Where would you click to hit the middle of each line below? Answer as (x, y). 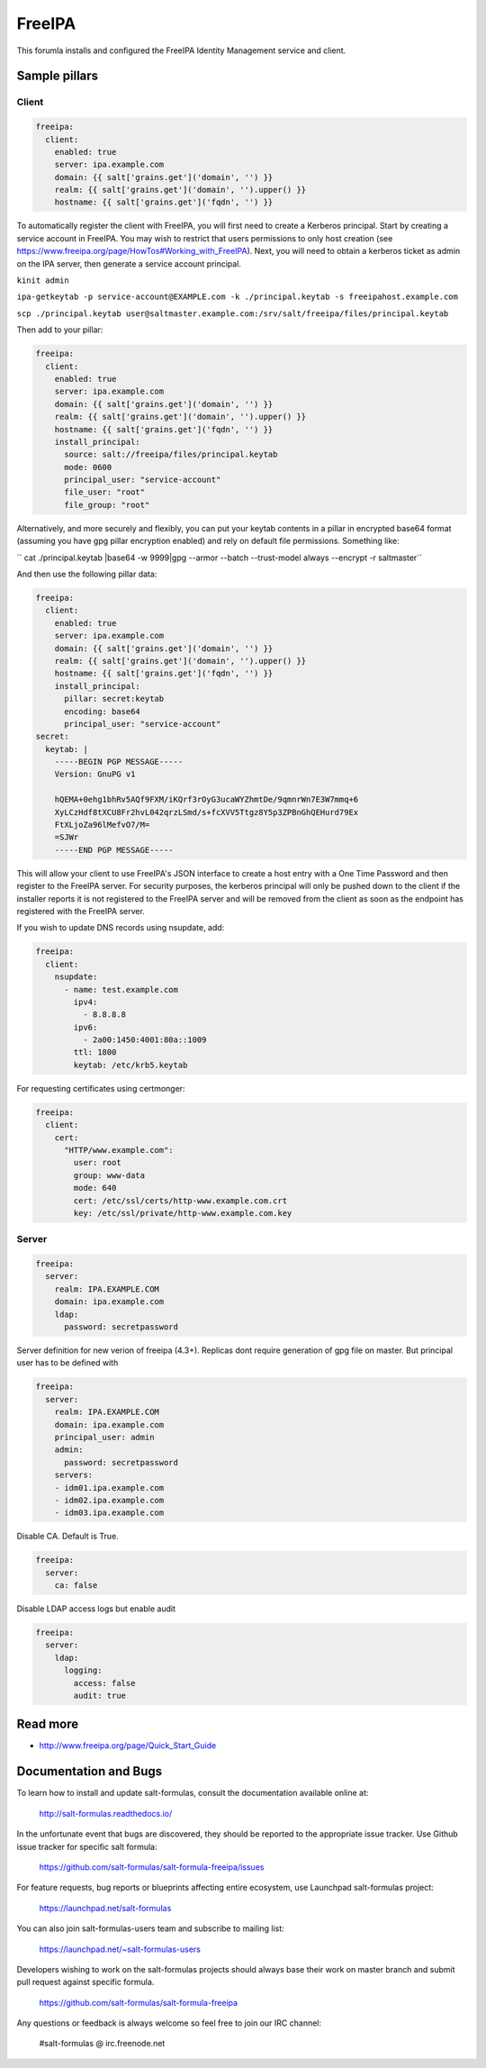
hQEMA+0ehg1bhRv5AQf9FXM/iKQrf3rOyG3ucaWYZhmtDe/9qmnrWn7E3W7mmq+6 (207, 800)
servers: (74, 1475)
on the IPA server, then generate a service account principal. (129, 263)
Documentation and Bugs (89, 1771)
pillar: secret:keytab (114, 699)
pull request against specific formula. (85, 1982)
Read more (48, 1724)
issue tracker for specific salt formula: (87, 1846)
